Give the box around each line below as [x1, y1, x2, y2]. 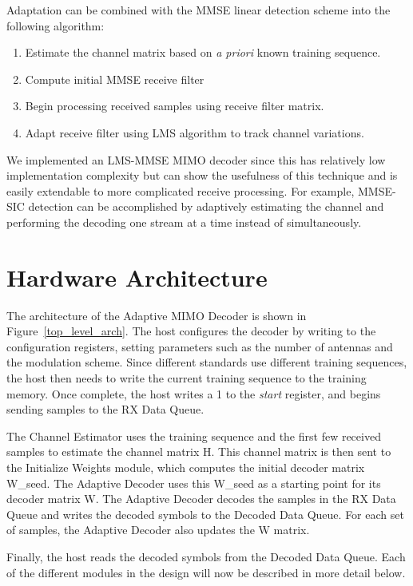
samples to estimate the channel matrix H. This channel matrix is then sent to [6, 443, 391, 460]
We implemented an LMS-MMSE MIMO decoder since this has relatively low [6, 151, 386, 168]
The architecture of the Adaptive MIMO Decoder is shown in [6, 307, 307, 323]
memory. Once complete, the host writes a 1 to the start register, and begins [6, 385, 381, 402]
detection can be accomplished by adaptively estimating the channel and [28, 198, 384, 215]
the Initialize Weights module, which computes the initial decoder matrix [6, 459, 365, 475]
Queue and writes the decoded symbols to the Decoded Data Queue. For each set [6, 505, 404, 522]
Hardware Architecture [6, 260, 268, 293]
